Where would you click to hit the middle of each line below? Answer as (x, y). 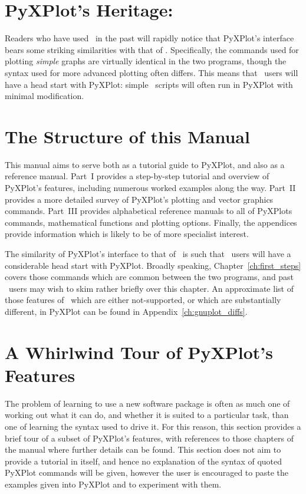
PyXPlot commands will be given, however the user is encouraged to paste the (147, 472)
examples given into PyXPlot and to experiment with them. (113, 484)
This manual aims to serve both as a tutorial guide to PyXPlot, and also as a (145, 164)
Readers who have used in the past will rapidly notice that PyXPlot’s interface (149, 38)
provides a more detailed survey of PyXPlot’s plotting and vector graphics (139, 199)
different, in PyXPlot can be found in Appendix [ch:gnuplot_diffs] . (126, 311)
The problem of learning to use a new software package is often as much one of (147, 403)
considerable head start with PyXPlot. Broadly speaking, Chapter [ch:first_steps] (153, 265)
